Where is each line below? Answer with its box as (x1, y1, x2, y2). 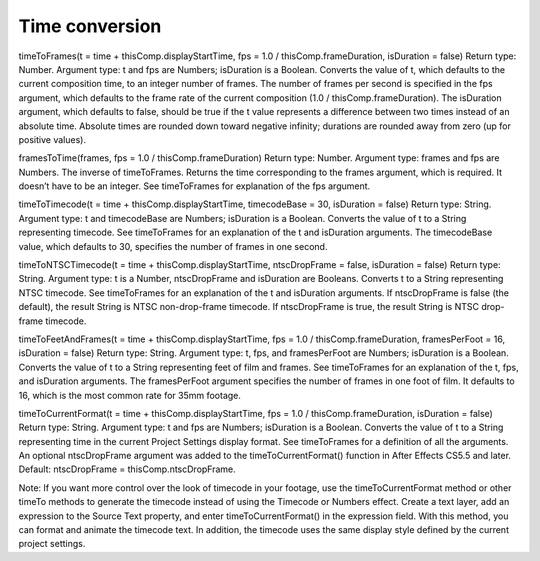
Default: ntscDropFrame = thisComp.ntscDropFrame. (18, 463, 237, 475)
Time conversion (18, 15, 162, 37)
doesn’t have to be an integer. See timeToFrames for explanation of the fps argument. (18, 180, 371, 192)
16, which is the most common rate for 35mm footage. (18, 389, 242, 401)
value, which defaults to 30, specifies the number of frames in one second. (18, 240, 328, 252)
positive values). (18, 133, 87, 145)
